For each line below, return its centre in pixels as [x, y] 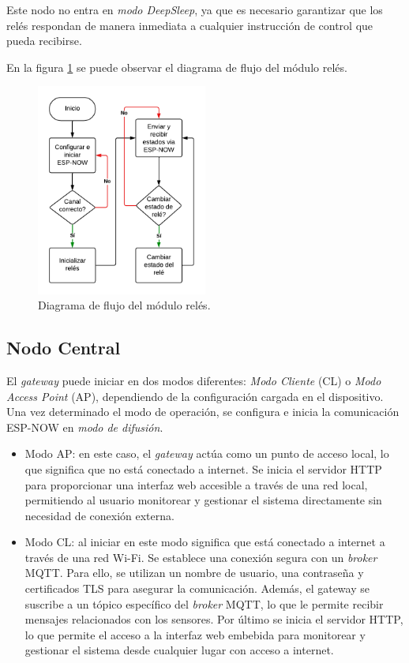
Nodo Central [64, 348]
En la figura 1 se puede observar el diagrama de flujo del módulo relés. [177, 67]
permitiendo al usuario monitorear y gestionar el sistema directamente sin [203, 500]
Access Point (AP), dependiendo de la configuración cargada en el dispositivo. [195, 396]
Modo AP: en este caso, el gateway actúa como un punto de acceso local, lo [207, 453]
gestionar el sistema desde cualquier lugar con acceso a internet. [179, 650]
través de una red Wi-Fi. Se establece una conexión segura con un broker [201, 557]
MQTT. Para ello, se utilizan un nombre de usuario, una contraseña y [194, 573]
